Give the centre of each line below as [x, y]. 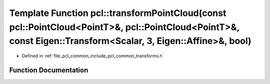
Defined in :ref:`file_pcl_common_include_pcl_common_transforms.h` [93, 56]
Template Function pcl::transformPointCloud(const [118, 13]
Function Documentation [49, 70]
